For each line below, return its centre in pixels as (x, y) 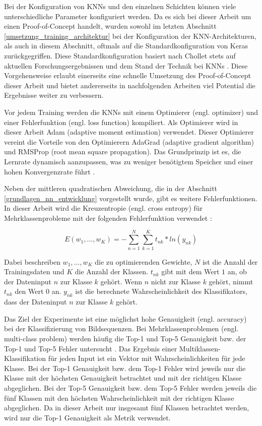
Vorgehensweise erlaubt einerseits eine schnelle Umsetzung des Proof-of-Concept (128, 75)
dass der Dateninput (36, 302)
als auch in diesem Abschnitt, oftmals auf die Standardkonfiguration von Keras (126, 46)
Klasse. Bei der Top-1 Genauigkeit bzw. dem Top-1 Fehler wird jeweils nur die (125, 368)
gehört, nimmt (231, 281)
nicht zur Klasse (176, 281)
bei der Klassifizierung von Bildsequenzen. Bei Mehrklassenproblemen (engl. (121, 328)
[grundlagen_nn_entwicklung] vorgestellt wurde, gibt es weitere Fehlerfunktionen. (131, 198)
